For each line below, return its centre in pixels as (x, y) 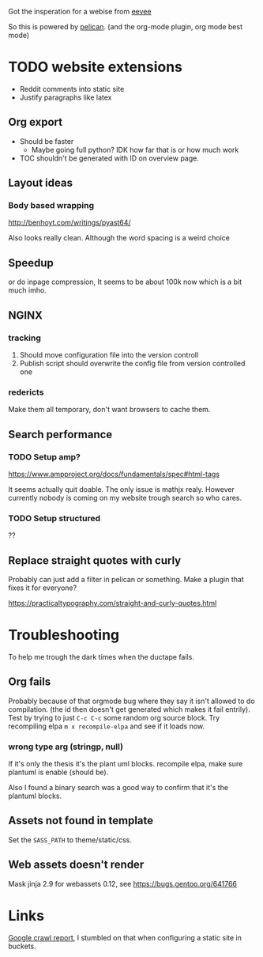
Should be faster (47, 141)
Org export (36, 122)
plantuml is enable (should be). (58, 772)
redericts (26, 392)
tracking (24, 338)
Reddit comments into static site (72, 89)
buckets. (23, 946)
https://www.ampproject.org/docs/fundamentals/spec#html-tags (114, 474)
